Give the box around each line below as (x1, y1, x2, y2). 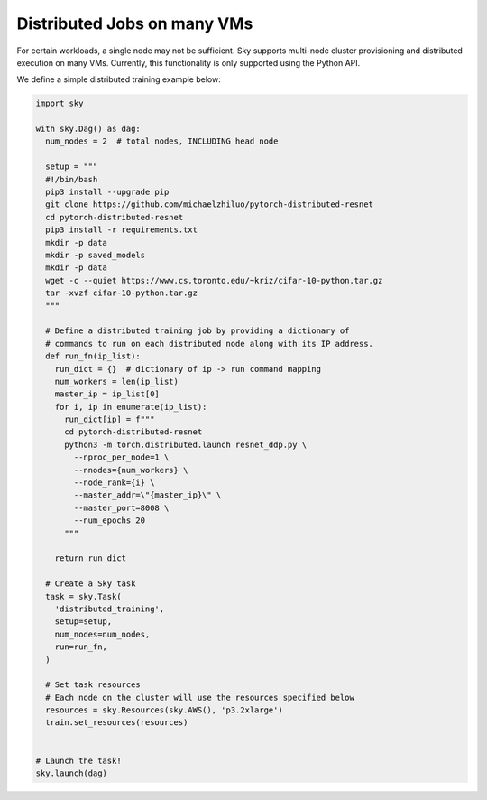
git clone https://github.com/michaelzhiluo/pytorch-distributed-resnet (45, 200, 374, 209)
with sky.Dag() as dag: (35, 124, 142, 135)
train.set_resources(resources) (45, 718, 188, 728)
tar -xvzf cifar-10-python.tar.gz (45, 288, 198, 298)
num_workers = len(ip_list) (54, 376, 179, 386)
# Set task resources (45, 680, 142, 690)
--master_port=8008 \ (73, 502, 170, 513)
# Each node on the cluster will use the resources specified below (45, 692, 355, 702)
